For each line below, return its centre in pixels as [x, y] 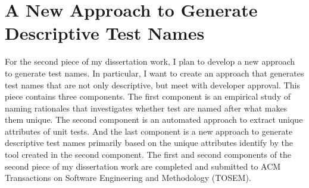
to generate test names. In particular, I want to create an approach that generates [154, 73]
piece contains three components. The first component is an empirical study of [148, 96]
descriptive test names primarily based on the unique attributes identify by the [149, 143]
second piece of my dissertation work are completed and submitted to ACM [143, 166]
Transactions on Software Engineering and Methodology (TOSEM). [128, 178]
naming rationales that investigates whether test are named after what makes [146, 108]
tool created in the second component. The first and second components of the [148, 154]
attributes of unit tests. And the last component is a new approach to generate [149, 131]
